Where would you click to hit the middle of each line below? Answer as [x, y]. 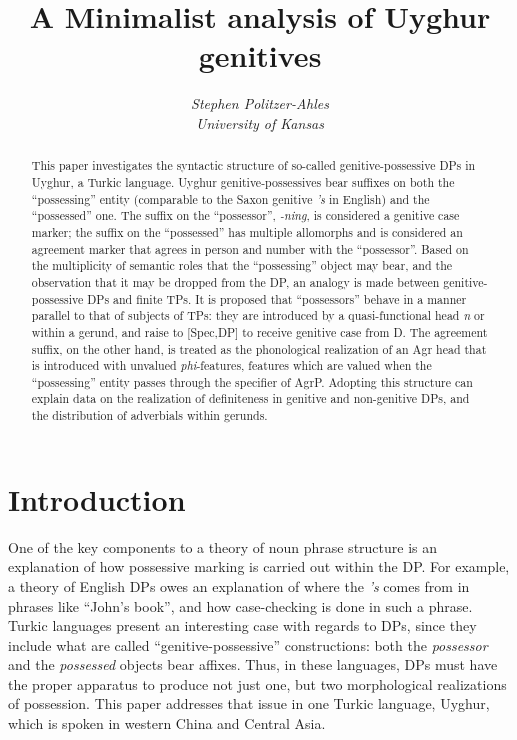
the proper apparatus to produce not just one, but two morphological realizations [257, 683]
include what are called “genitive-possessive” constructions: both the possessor [248, 644]
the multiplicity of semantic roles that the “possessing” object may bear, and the [242, 265]
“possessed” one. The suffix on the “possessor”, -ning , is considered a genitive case [245, 215]
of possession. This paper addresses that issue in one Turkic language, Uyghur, [249, 703]
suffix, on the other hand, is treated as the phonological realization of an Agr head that [259, 348]
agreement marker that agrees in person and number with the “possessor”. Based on [250, 248]
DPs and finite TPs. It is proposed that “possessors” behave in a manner [277, 298]
